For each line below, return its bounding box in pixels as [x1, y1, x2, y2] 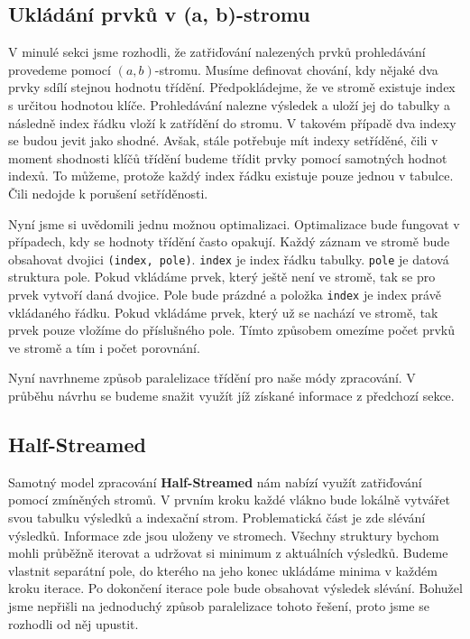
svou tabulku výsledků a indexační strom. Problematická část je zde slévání [8, 508, 426, 526]
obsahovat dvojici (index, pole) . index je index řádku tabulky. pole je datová [8, 249, 449, 268]
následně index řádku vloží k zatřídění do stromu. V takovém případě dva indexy [8, 113, 456, 132]
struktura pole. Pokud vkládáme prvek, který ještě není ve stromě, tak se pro [8, 267, 436, 286]
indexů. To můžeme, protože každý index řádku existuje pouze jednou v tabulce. [8, 166, 454, 185]
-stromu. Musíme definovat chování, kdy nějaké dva [154, 60, 438, 79]
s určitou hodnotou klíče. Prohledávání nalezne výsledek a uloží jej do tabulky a [8, 95, 451, 114]
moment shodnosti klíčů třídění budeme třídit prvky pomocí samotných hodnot [8, 148, 447, 167]
